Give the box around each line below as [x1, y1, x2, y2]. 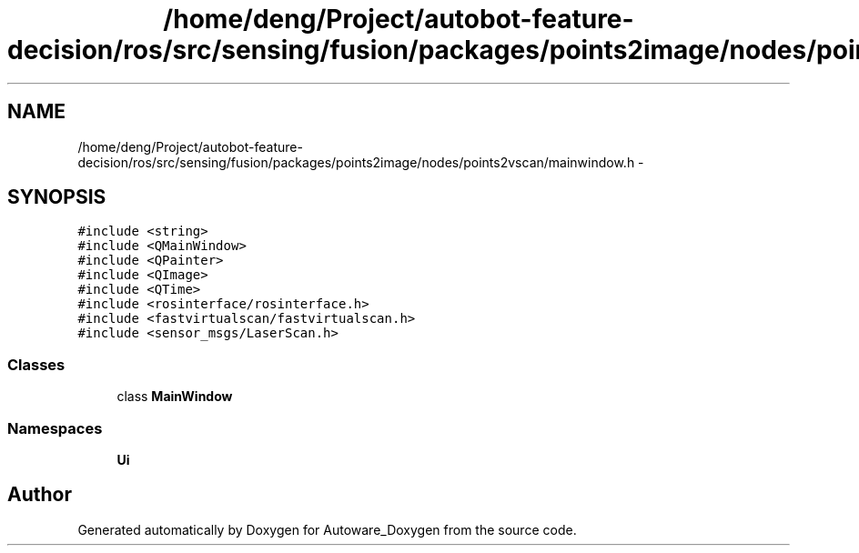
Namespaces [7, 418, 103, 437]
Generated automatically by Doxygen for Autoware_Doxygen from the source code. [77, 521, 577, 538]
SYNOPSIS [7, 186, 106, 209]
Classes [7, 355, 66, 374]
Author [7, 483, 72, 507]
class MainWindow [116, 388, 233, 405]
